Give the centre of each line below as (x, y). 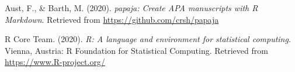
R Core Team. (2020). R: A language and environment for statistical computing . (148, 39)
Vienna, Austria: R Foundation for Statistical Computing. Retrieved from (136, 50)
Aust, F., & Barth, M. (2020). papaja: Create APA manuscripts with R (131, 8)
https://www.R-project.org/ (55, 62)
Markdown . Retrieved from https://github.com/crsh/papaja (112, 19)
